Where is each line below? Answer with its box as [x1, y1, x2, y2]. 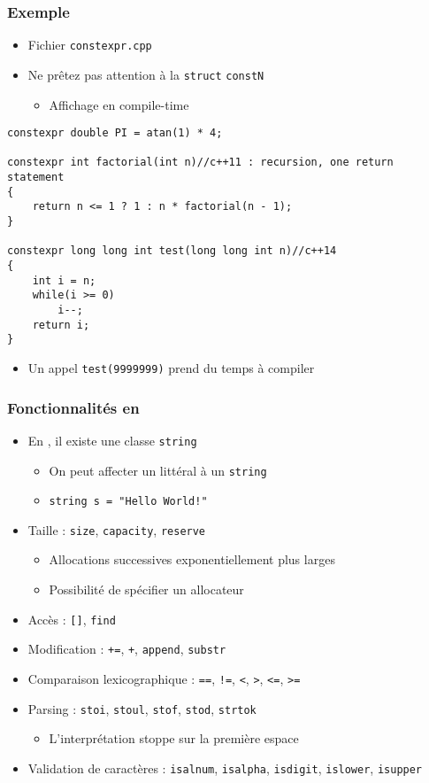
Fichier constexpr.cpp [27, 35, 152, 54]
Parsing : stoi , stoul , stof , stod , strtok [27, 699, 257, 717]
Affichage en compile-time [49, 95, 189, 113]
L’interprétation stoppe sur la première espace [49, 729, 299, 748]
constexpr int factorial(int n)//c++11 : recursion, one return [7, 156, 394, 169]
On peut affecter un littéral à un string [49, 461, 267, 479]
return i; [32, 318, 90, 331]
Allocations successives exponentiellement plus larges [49, 550, 335, 569]
